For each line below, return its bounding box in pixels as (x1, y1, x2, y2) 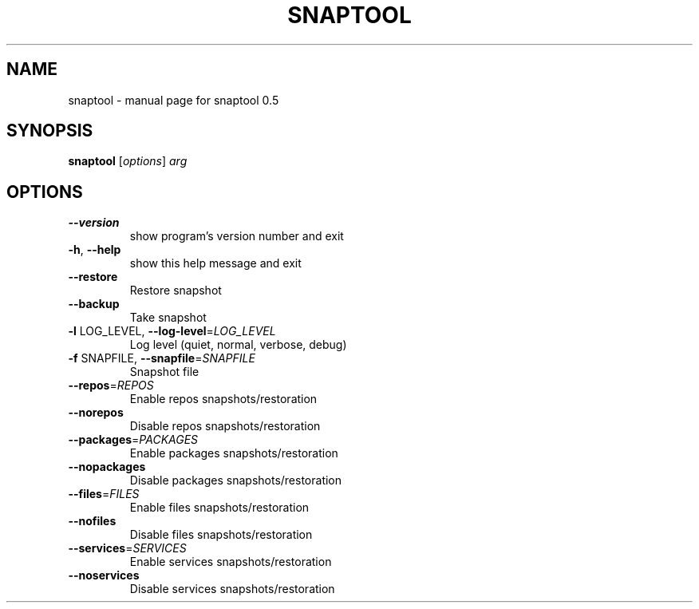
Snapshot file (129, 365, 199, 379)
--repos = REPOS (68, 378, 154, 393)
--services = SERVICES (68, 541, 187, 556)
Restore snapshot (129, 283, 222, 298)
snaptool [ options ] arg (68, 154, 188, 168)
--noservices (68, 568, 140, 583)
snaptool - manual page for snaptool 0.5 (68, 93, 279, 107)
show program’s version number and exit (129, 229, 344, 243)
